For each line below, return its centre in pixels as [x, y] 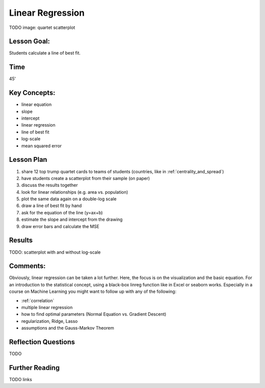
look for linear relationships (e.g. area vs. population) [75, 192]
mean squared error [41, 146]
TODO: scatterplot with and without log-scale [55, 252]
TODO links [21, 379]
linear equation [36, 104]
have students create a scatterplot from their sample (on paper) [86, 178]
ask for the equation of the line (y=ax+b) [62, 212]
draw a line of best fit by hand [52, 206]
